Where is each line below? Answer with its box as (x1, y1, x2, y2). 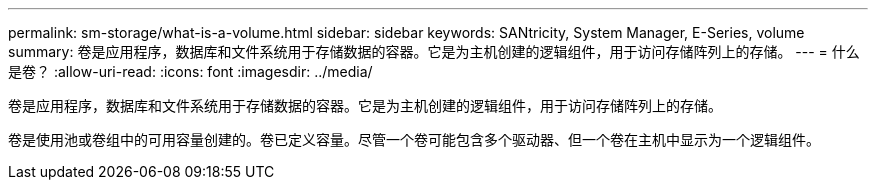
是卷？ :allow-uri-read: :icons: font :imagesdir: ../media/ (8, 63, 373, 80)
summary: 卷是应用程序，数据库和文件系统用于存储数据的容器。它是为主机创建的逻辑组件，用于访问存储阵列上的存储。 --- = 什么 (8, 43, 860, 60)
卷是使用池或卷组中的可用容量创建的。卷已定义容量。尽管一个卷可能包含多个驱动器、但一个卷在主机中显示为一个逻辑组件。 (8, 131, 820, 148)
